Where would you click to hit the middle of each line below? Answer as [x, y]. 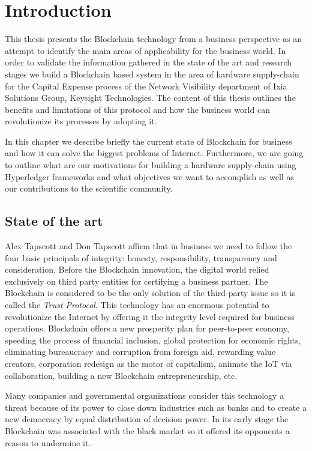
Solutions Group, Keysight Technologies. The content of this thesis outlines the [150, 98]
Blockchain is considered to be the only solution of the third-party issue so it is [150, 293]
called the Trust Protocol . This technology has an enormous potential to [137, 305]
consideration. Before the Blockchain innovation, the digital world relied [137, 269]
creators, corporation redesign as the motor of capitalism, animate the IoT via [148, 363]
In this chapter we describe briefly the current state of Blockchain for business [148, 141]
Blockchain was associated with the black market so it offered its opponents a [147, 430]
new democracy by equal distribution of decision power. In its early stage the [147, 419]
